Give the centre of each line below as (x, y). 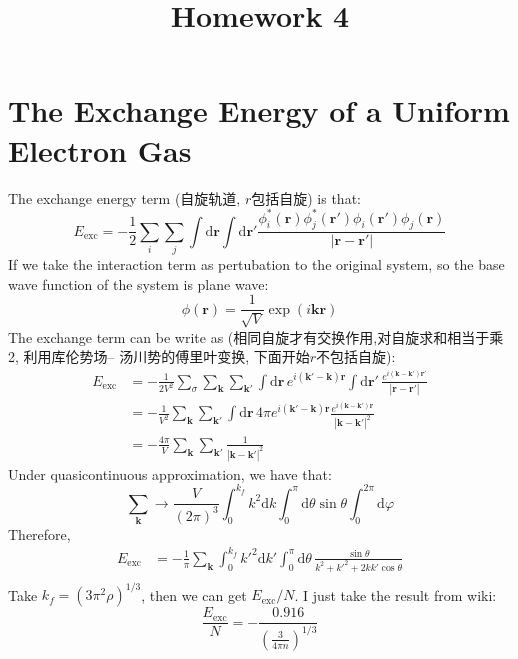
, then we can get (194, 594)
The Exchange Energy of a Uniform (259, 110)
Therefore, (39, 533)
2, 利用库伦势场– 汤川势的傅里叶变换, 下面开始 (159, 356)
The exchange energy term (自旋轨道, (124, 197)
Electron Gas (100, 149)
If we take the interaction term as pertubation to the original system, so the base (256, 264)
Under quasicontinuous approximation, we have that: (170, 473)
